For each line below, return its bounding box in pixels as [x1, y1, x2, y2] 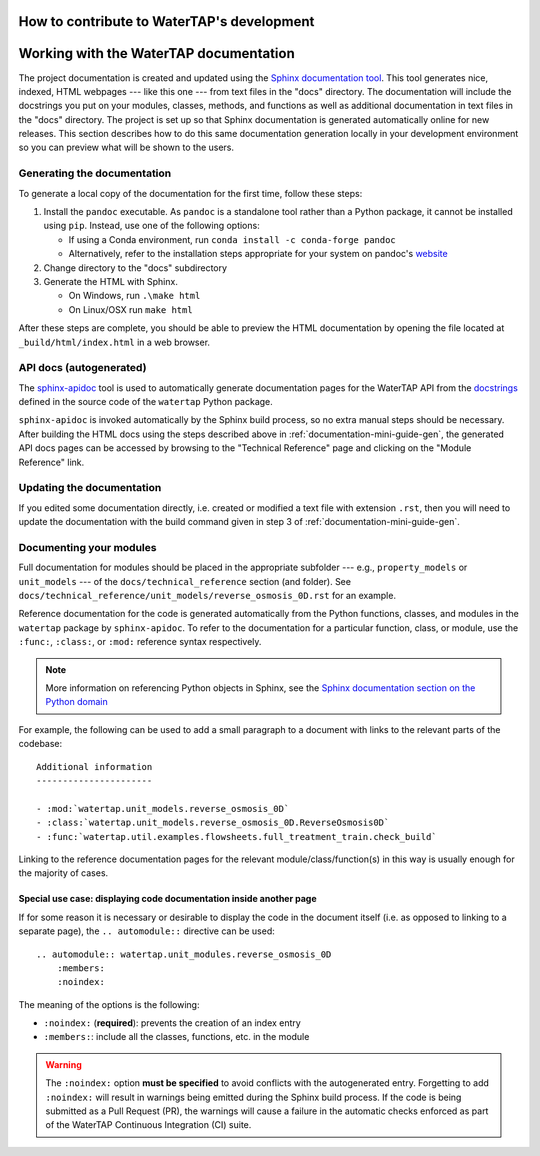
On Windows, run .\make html [68, 290, 201, 302]
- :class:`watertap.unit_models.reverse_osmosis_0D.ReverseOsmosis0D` [36, 817, 390, 829]
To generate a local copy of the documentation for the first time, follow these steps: [18, 187, 363, 199]
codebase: [18, 738, 63, 750]
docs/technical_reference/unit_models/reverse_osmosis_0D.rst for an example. [18, 590, 397, 602]
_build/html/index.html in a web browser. [18, 336, 210, 348]
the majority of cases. [18, 867, 109, 879]
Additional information [36, 761, 153, 772]
